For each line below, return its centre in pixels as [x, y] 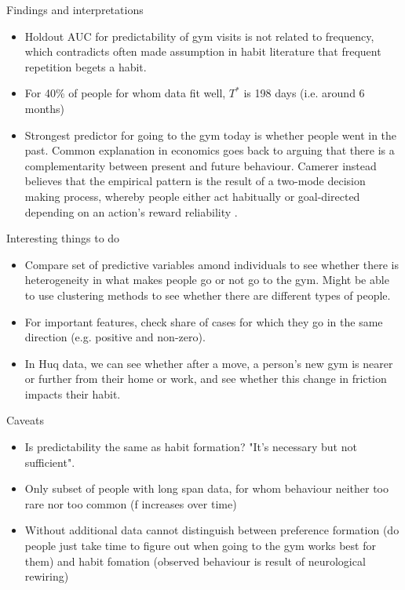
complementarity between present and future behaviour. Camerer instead [201, 165]
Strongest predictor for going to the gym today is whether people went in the [211, 135]
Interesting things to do [63, 238]
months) [45, 108]
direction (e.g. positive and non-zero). [115, 337]
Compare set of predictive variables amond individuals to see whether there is [212, 264]
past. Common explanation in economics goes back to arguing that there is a [210, 150]
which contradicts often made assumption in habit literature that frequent [203, 51]
